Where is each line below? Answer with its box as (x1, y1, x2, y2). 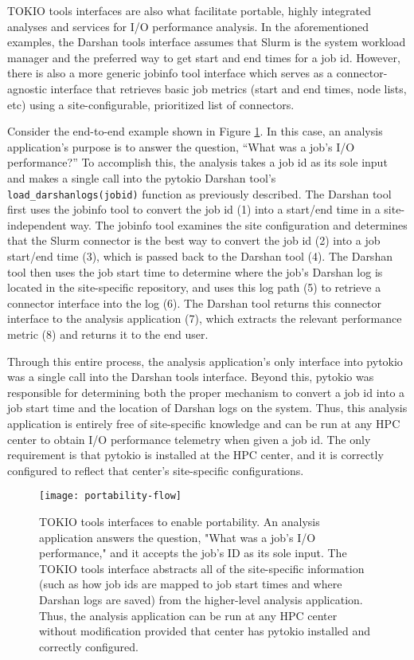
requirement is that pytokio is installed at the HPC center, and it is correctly (7, 446, 384, 463)
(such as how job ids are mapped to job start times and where (39, 576, 342, 592)
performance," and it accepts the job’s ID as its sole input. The (39, 544, 347, 561)
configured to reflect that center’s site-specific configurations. (7, 462, 304, 478)
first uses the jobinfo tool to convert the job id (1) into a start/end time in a (7, 201, 381, 218)
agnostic (7, 80, 47, 96)
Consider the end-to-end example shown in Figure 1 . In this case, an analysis (7, 123, 383, 139)
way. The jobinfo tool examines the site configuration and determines (70, 216, 408, 233)
